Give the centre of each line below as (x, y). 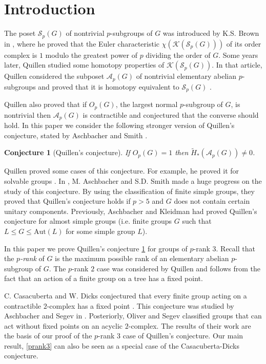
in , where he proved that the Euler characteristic (82, 43)
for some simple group (100, 231)
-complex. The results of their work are (190, 325)
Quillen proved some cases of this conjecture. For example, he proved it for (122, 171)
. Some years (238, 55)
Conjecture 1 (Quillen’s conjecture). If (67, 152)
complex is (21, 55)
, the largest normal (147, 104)
